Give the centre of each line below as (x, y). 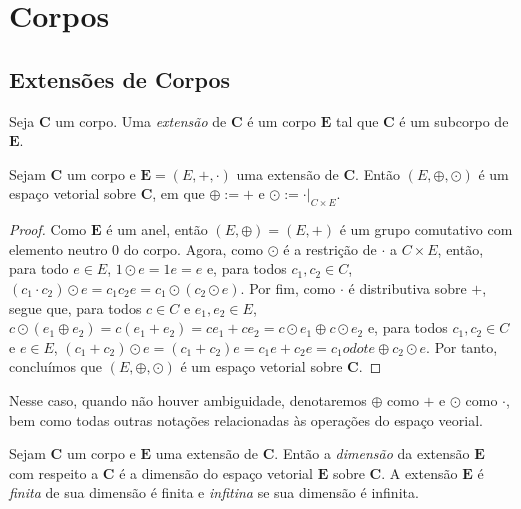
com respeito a (54, 472)
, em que (178, 193)
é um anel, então (157, 229)
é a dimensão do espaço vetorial (216, 472)
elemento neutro (58, 248)
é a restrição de (330, 248)
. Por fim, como (288, 287)
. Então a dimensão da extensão (372, 453)
